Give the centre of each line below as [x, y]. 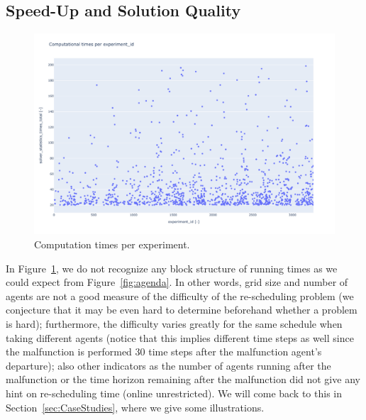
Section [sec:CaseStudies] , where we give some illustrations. [135, 407]
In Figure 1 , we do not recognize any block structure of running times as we [172, 268]
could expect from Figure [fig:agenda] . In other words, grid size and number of [177, 282]
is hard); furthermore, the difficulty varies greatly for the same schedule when [174, 323]
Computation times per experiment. [112, 244]
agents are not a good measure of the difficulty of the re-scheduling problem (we [180, 295]
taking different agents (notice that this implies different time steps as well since [180, 337]
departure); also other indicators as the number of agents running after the [168, 365]
